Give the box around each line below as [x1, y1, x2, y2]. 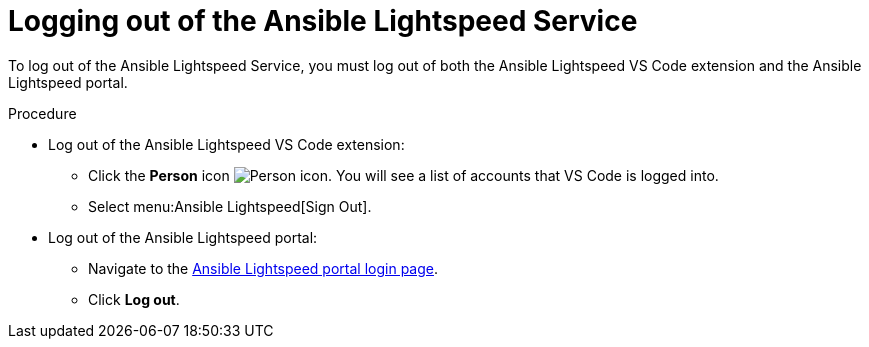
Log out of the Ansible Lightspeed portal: [48, 228, 318, 246]
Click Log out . [88, 290, 180, 308]
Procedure [8, 104, 77, 122]
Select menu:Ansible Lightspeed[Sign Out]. [88, 197, 372, 215]
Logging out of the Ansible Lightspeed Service [8, 4, 638, 38]
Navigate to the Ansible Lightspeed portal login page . [88, 259, 439, 277]
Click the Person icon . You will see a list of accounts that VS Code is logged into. [88, 166, 719, 184]
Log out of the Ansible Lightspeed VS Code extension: [48, 135, 405, 153]
